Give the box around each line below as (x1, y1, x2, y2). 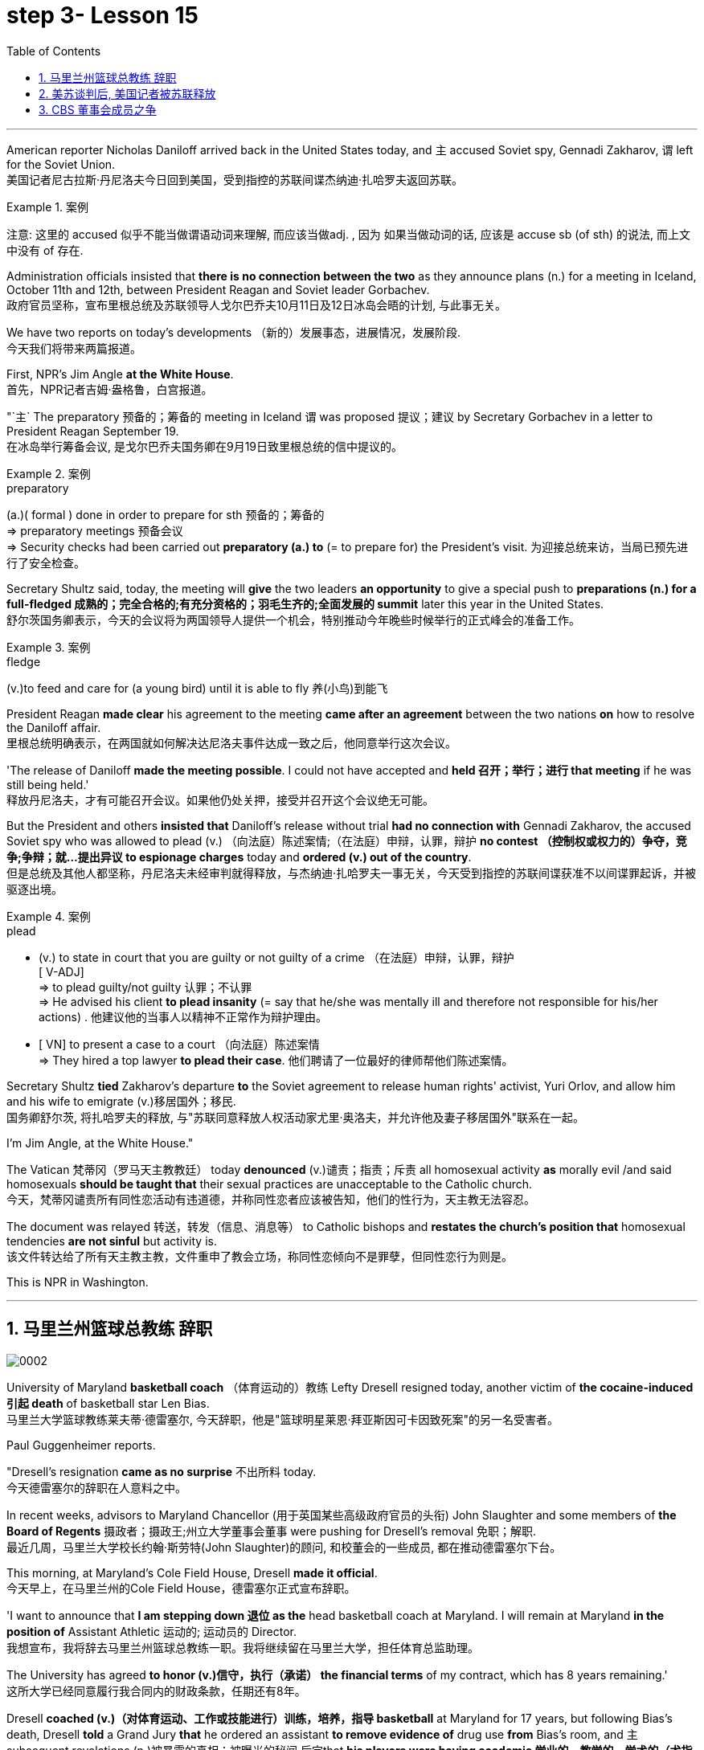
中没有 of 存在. (6, 243, 84, 257)
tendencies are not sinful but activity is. (6, 1233, 217, 1248)
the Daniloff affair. (6, 720, 101, 734)
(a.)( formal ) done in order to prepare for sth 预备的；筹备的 (6, 507, 325, 521)
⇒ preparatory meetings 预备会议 (6, 523, 183, 538)
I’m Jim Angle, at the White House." (6, 1135, 194, 1150)
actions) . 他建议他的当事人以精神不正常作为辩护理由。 (39, 1009, 327, 1024)
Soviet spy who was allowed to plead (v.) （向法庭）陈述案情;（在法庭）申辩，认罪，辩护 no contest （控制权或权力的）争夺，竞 (6, 833, 687, 848)
